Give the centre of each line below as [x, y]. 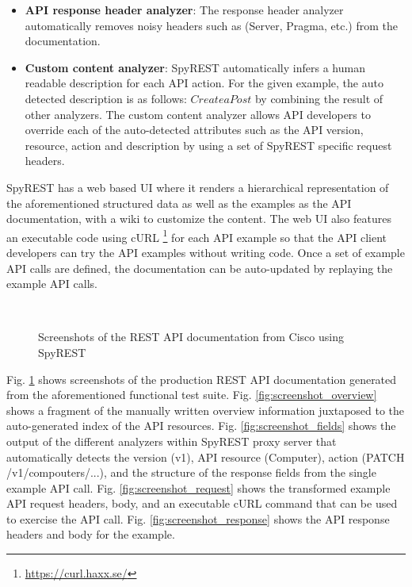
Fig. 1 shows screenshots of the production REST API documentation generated [202, 379]
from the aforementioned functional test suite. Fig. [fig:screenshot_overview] [192, 395]
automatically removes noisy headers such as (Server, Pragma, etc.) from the [211, 25]
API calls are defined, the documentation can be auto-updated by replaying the [200, 268]
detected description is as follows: [106, 98]
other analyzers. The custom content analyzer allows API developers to [198, 114]
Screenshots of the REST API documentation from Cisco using [191, 337]
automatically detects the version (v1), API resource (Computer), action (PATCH [206, 457]
